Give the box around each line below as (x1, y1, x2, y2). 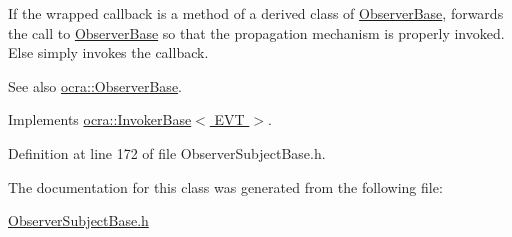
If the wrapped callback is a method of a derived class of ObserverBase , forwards (8, 3, 504, 23)
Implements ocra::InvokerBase (8, 109, 192, 130)
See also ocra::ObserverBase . (8, 75, 182, 96)
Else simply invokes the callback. (8, 42, 209, 63)
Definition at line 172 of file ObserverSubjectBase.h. (8, 142, 326, 163)
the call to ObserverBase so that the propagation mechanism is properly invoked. (8, 22, 505, 43)
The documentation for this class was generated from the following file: (8, 176, 443, 197)
